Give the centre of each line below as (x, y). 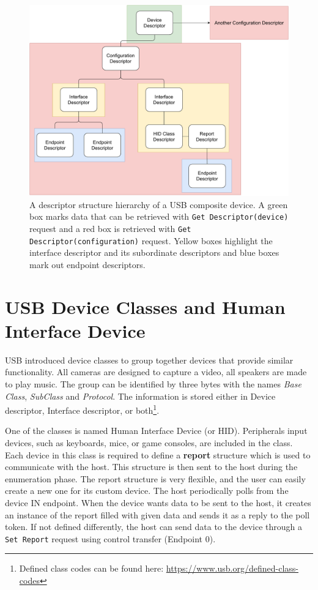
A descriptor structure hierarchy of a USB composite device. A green (159, 204)
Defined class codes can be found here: (91, 568)
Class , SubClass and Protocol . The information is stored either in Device (140, 396)
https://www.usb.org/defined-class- (232, 568)
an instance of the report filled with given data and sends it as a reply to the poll (157, 514)
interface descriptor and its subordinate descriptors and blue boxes (154, 252)
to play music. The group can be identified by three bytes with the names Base (153, 384)
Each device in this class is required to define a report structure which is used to (158, 454)
